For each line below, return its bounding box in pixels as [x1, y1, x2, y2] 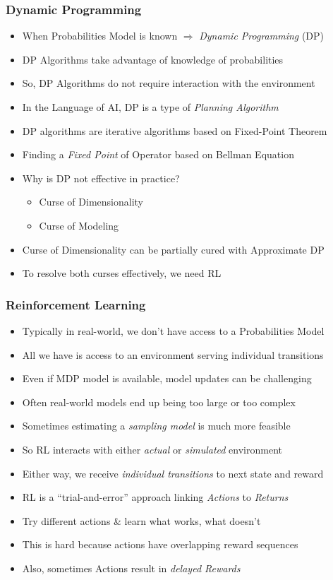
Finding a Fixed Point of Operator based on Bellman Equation [22, 147, 294, 162]
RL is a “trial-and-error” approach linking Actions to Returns [22, 490, 289, 504]
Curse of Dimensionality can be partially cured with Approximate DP [22, 242, 325, 256]
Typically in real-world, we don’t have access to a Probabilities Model [22, 323, 325, 338]
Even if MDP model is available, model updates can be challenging [22, 371, 312, 386]
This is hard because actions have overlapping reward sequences [22, 537, 298, 552]
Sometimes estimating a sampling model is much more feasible [22, 418, 291, 433]
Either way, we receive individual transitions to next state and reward [22, 466, 324, 480]
